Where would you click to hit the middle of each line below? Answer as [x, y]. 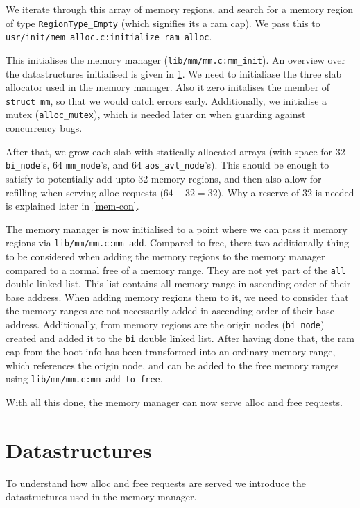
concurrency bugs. [44, 128]
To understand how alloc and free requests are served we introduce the [156, 483]
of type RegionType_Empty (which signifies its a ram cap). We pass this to [163, 23]
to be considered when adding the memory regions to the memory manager [165, 256]
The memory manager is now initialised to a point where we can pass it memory [177, 229]
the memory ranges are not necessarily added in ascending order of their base [170, 311]
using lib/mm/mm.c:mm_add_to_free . [84, 379]
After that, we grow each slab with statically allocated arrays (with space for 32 [175, 151]
